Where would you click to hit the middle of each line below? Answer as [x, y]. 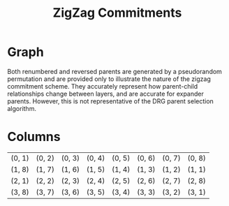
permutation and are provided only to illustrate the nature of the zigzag [109, 79]
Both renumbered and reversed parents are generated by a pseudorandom [114, 71]
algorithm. [22, 108]
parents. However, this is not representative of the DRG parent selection [111, 101]
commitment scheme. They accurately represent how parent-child [103, 86]
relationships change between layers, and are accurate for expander [105, 94]
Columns [34, 137]
